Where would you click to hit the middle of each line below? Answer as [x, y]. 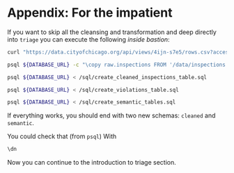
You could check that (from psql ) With [62, 136]
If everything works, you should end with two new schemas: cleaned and [111, 115]
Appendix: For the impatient [90, 13]
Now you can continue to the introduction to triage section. [92, 163]
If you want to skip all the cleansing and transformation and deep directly [112, 32]
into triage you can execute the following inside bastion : [88, 39]
